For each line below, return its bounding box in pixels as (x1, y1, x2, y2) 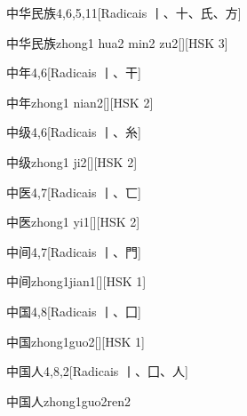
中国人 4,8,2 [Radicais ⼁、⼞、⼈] (6, 362, 188, 380)
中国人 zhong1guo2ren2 (6, 391, 131, 410)
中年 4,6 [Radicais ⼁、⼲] (6, 63, 141, 82)
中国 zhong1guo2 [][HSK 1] (6, 332, 145, 350)
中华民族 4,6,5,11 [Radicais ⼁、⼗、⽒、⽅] (6, 4, 242, 21)
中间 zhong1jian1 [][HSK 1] (6, 272, 147, 291)
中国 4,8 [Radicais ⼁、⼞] (6, 301, 141, 320)
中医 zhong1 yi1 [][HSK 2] (6, 212, 140, 231)
